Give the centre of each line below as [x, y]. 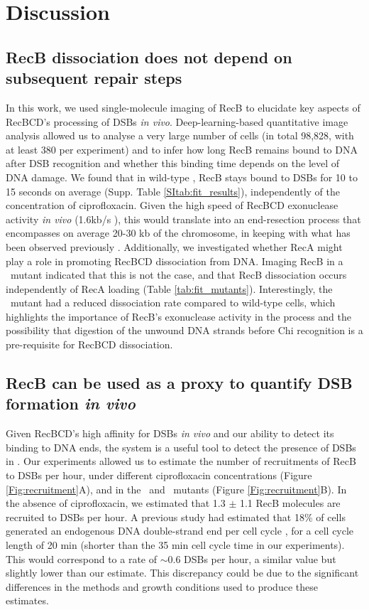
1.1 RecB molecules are [290, 503]
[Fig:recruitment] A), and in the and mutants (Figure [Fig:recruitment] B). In [176, 489]
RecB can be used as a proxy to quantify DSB [179, 383]
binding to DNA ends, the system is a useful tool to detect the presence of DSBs [181, 447]
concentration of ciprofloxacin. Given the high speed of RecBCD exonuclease [172, 205]
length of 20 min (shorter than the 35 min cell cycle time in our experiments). [175, 545]
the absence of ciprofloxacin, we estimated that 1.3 [116, 503]
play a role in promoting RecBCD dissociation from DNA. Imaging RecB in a [175, 261]
